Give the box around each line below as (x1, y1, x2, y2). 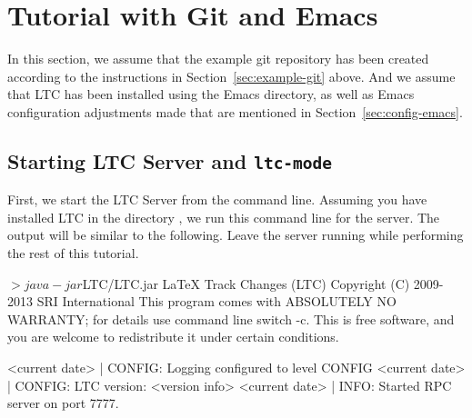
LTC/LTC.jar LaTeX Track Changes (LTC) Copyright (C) (82, 274, 410, 293)
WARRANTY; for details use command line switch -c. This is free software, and (7, 309, 455, 328)
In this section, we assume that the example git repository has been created (7, 49, 429, 68)
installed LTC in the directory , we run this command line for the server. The (7, 207, 440, 226)
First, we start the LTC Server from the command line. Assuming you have (7, 190, 427, 209)
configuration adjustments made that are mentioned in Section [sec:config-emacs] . (7, 102, 463, 121)
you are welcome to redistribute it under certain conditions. (7, 327, 339, 346)
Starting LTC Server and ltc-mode (7, 146, 333, 174)
